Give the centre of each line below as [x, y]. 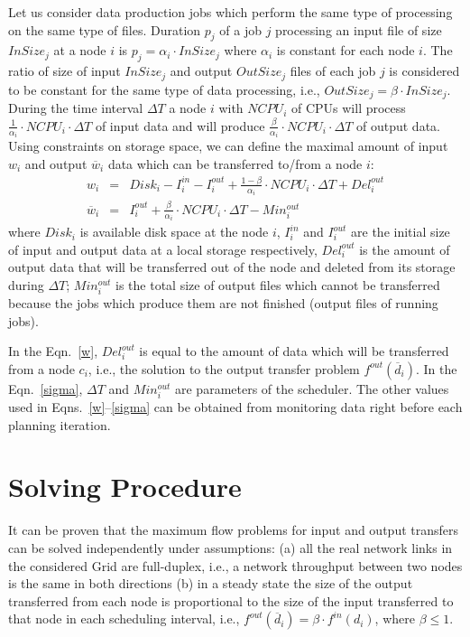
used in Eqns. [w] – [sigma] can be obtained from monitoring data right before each [235, 407]
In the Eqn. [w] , [53, 351]
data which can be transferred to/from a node [235, 163]
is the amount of [405, 249]
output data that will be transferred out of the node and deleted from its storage [232, 267]
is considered [424, 71]
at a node [80, 50]
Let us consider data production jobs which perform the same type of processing [230, 12]
